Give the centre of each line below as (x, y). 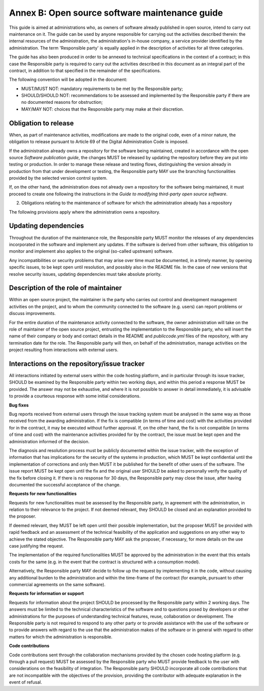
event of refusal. (26, 682)
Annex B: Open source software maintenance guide (116, 13)
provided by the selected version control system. (58, 178)
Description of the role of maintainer (66, 288)
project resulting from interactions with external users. (64, 350)
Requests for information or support (46, 594)
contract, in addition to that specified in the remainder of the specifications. (85, 71)
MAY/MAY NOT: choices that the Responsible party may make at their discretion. (103, 109)
